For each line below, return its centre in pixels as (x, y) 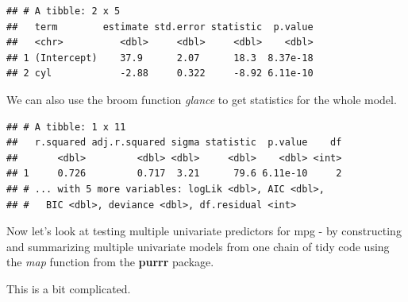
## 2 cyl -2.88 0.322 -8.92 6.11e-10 (160, 74)
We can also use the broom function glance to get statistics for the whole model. (202, 99)
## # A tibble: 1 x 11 (66, 127)
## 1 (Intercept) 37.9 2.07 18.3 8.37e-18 (160, 58)
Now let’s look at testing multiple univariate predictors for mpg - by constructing (204, 231)
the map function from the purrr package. (110, 262)
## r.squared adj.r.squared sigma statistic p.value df (174, 143)
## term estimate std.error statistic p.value (160, 27)
